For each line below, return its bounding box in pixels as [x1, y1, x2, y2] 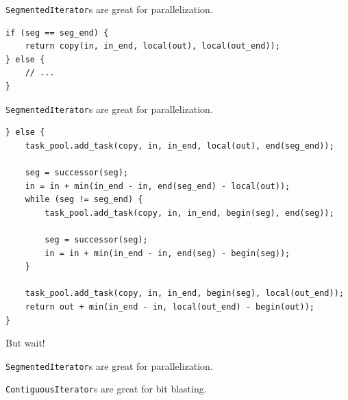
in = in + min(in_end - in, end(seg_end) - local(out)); [25, 181, 290, 191]
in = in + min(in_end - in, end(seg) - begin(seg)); [45, 248, 290, 258]
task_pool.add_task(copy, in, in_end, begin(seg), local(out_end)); [25, 288, 344, 299]
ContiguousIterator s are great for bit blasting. [5, 382, 207, 396]
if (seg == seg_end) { [5, 27, 109, 38]
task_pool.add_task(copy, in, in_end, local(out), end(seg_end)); [25, 140, 334, 151]
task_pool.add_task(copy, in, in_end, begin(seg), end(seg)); [45, 208, 334, 218]
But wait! [5, 336, 45, 350]
